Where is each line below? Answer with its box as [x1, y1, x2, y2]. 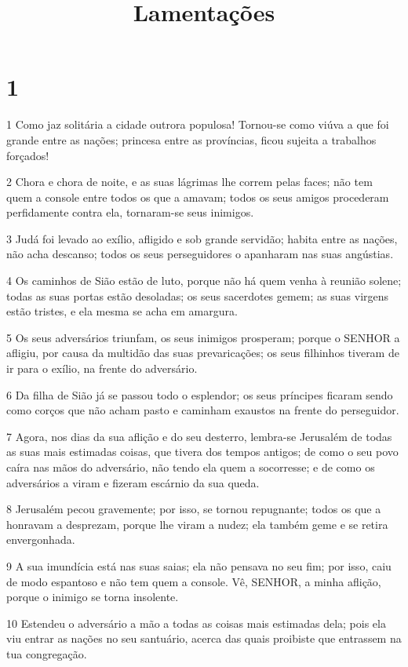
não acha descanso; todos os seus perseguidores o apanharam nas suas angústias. [6, 246, 394, 262]
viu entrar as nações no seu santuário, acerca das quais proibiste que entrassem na [6, 630, 402, 647]
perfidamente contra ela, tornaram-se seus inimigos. [6, 204, 254, 221]
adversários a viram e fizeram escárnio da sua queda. [6, 474, 260, 490]
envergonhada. [6, 531, 75, 548]
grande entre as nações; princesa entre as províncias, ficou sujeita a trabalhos [6, 131, 377, 148]
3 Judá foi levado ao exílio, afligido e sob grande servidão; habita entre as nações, [6, 230, 398, 246]
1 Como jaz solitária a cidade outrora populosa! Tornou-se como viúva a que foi [6, 116, 389, 133]
